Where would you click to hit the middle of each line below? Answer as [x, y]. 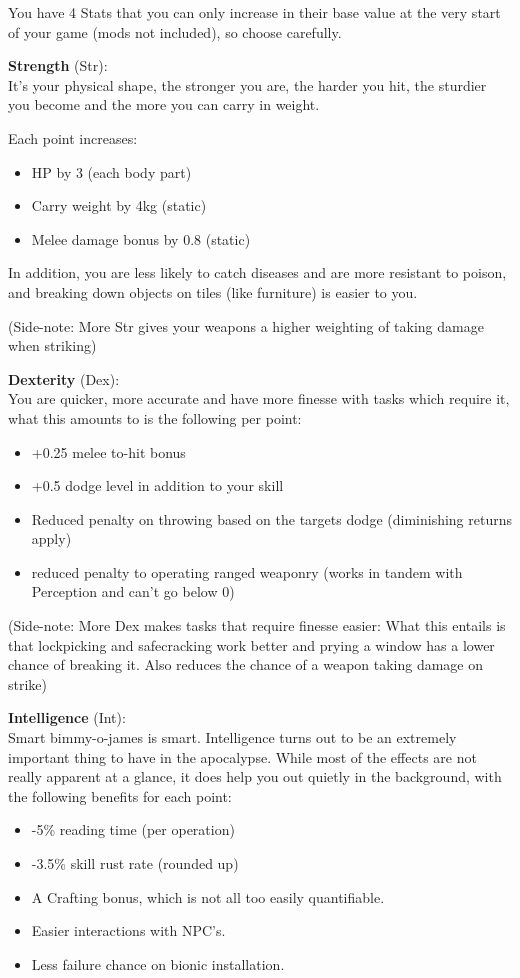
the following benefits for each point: [120, 795]
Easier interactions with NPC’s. [128, 930]
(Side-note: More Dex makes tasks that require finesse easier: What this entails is [257, 625]
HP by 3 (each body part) [111, 171]
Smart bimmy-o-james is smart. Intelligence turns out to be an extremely [232, 737]
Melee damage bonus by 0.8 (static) [141, 238]
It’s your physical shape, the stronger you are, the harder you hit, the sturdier [247, 84]
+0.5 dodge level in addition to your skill [157, 485]
